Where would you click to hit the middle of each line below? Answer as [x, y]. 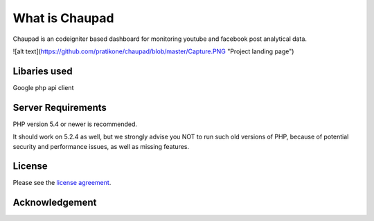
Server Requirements [60, 107]
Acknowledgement [55, 203]
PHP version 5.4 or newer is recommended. [75, 124]
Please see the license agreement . [62, 183]
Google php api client [43, 87]
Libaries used [43, 71]
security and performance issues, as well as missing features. [101, 146]
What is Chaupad [63, 18]
